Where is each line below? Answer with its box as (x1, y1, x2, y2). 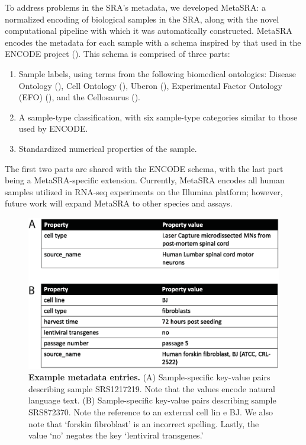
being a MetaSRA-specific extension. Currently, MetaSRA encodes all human (5, 174, 285, 186)
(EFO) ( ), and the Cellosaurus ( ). (18, 91, 140, 103)
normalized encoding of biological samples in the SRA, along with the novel (5, 12, 279, 25)
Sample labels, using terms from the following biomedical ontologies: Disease (18, 67, 296, 80)
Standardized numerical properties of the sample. (18, 142, 197, 154)
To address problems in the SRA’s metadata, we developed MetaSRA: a (5, 1, 266, 13)
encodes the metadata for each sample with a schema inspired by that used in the (5, 36, 301, 48)
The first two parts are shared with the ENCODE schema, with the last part (5, 162, 284, 174)
